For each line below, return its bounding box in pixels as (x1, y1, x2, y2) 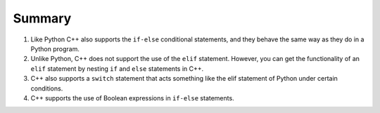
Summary (13, 11, 72, 26)
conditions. (30, 84, 63, 93)
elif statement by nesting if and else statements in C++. (30, 64, 204, 73)
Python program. (30, 44, 80, 53)
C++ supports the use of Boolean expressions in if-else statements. (30, 93, 235, 102)
